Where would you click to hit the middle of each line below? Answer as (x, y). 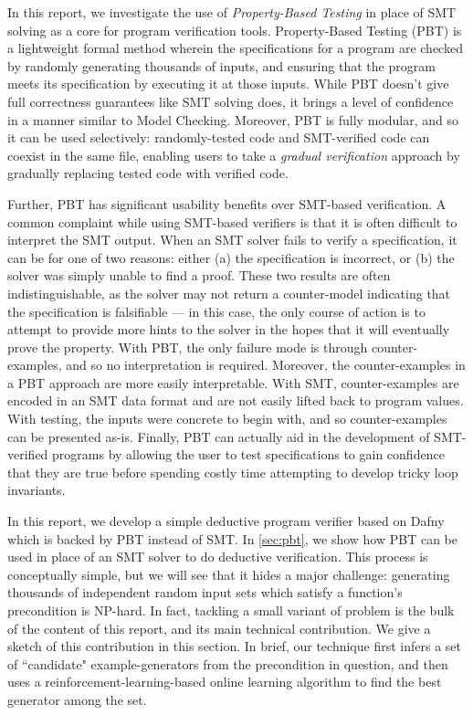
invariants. (37, 490)
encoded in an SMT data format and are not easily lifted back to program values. (236, 400)
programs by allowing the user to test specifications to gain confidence (248, 454)
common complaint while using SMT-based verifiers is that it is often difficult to (232, 221)
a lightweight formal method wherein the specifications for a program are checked (235, 48)
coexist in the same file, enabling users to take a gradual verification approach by (234, 155)
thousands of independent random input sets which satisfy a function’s (205, 592)
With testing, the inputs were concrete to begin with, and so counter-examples (227, 419)
